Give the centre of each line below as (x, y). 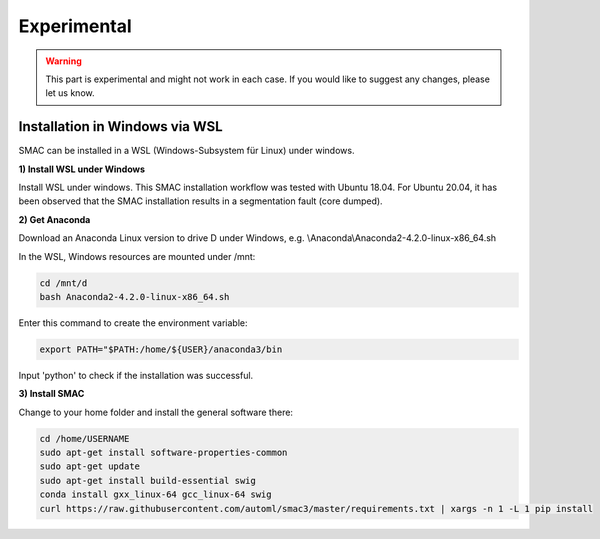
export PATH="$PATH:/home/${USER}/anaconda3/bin (161, 349)
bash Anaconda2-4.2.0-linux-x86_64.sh (134, 296)
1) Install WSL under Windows (81, 169)
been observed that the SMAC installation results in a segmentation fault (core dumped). (201, 201)
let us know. (70, 93)
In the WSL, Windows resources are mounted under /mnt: (137, 256)
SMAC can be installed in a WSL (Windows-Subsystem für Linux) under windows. (186, 151)
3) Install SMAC (51, 394)
